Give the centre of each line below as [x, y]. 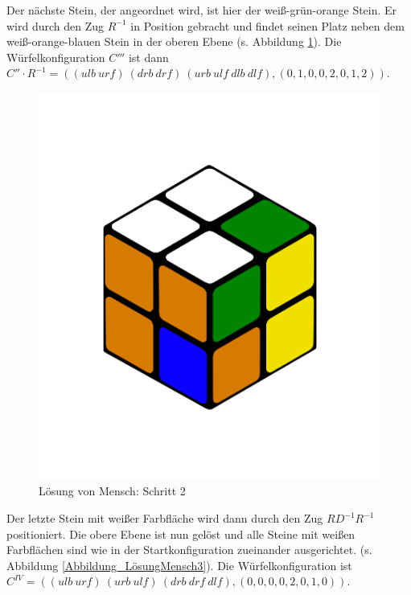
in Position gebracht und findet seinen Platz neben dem [267, 25]
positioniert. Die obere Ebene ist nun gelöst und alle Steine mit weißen [181, 533]
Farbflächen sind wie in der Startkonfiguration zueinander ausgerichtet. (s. [189, 550]
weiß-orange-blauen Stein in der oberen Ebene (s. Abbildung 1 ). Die [174, 41]
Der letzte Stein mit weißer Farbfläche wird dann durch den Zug [165, 518]
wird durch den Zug [55, 25]
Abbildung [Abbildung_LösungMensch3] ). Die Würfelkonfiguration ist [179, 565]
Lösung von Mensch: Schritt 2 [112, 491]
